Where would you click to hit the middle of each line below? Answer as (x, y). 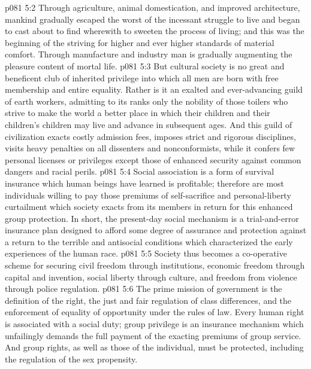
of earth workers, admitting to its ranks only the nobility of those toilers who (147, 101)
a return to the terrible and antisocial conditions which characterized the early (149, 241)
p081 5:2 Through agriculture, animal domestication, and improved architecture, (153, 7)
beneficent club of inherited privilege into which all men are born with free (142, 77)
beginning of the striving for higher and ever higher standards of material (140, 42)
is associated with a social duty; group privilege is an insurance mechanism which (154, 324)
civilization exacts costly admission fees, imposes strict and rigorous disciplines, (150, 136)
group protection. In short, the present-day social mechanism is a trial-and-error (152, 218)
